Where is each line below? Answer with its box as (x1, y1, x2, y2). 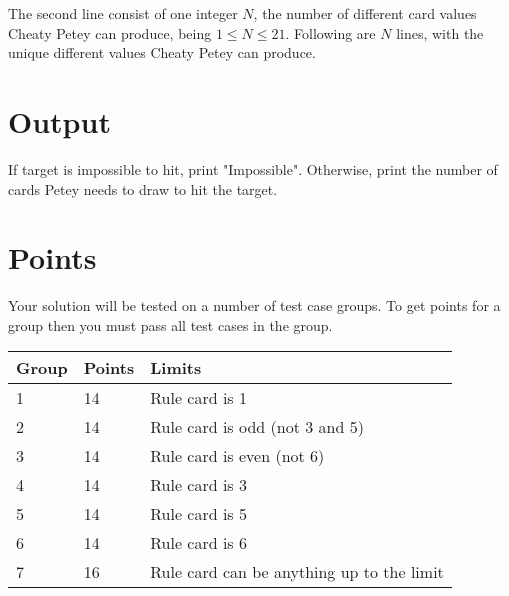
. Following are (285, 22, 376, 43)
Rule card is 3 (150, 473, 247, 497)
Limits (150, 356, 202, 380)
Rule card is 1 (150, 386, 247, 410)
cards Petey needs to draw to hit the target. (8, 178, 278, 199)
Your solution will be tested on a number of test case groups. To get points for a (8, 295, 501, 316)
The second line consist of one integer (8, 3, 238, 23)
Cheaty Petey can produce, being (8, 22, 212, 43)
